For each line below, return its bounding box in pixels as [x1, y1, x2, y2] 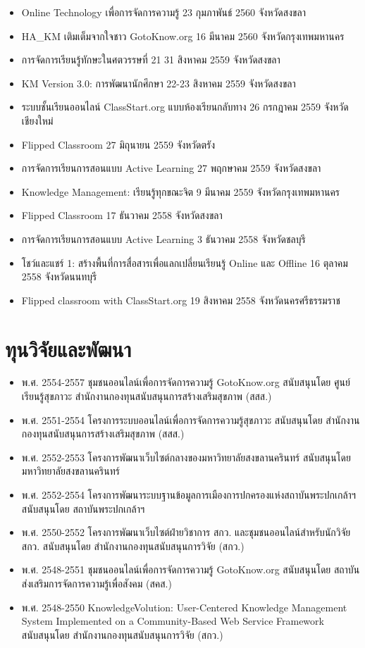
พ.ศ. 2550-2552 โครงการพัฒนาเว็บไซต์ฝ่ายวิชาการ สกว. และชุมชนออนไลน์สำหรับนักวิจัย [21, 525, 351, 540]
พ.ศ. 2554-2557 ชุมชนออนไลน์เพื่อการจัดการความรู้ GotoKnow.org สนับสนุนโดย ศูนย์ [21, 375, 350, 390]
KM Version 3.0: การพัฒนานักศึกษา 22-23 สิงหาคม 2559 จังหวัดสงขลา [21, 75, 296, 90]
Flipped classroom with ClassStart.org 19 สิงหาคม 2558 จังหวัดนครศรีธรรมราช [21, 292, 340, 307]
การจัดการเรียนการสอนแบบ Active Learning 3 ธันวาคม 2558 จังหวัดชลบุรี [21, 231, 306, 246]
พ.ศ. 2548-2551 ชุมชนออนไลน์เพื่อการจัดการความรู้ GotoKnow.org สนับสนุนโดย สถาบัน [21, 562, 360, 577]
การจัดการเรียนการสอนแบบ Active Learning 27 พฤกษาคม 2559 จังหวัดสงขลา [21, 161, 321, 175]
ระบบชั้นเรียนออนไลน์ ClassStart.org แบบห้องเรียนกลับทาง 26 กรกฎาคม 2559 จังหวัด [21, 99, 349, 114]
